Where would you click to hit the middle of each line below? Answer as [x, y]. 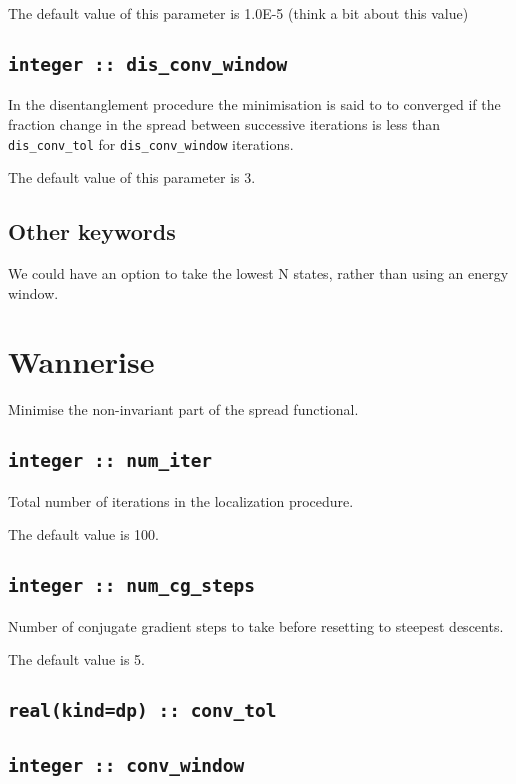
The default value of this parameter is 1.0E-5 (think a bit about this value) [238, 13]
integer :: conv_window [126, 765]
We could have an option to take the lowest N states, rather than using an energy [258, 273]
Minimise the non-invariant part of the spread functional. [183, 409]
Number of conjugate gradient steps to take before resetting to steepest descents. [256, 625]
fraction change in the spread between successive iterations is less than [224, 123]
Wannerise [81, 361]
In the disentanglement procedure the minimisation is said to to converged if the [254, 104]
